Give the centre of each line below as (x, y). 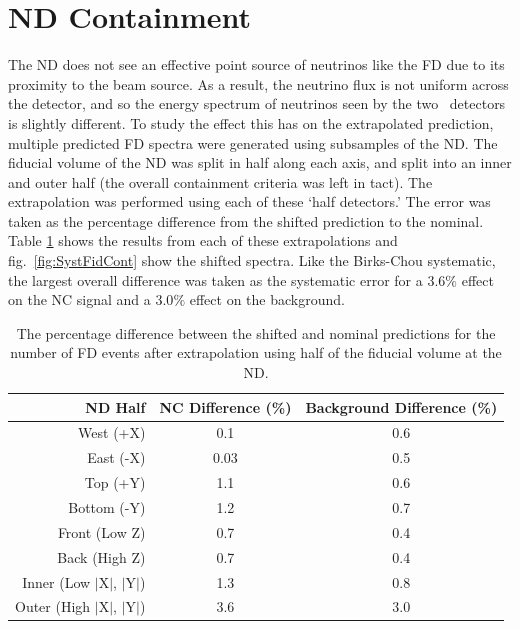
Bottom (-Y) (107, 507)
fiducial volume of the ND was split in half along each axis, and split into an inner (260, 162)
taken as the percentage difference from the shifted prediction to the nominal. (246, 220)
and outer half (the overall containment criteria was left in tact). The (220, 181)
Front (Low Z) (101, 531)
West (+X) (112, 432)
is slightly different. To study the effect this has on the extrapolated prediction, (251, 122)
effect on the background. (267, 299)
